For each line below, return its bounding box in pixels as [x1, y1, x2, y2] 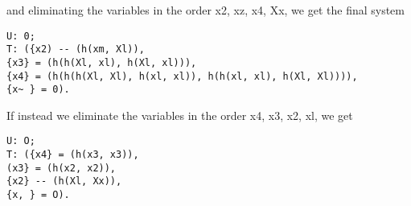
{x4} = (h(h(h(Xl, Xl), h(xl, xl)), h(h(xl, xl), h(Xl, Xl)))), [6, 70, 358, 82]
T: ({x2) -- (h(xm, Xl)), [6, 43, 145, 56]
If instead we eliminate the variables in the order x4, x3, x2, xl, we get [6, 106, 353, 123]
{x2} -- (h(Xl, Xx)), [6, 175, 122, 187]
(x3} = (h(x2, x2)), [6, 162, 117, 174]
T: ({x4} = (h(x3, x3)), [6, 149, 139, 161]
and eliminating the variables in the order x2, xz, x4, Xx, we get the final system [6, 2, 405, 18]
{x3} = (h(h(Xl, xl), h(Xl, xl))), [6, 56, 197, 68]
